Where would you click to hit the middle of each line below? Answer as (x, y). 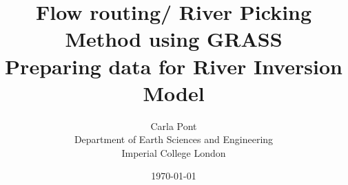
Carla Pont (174, 126)
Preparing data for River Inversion (174, 66)
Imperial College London (174, 152)
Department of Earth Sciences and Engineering (174, 139)
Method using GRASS (174, 39)
